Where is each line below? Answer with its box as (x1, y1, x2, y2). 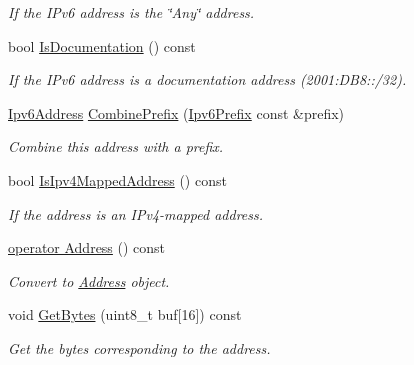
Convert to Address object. (8, 270, 170, 291)
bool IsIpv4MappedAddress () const (8, 169, 227, 190)
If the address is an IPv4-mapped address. (8, 203, 264, 224)
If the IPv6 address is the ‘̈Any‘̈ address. (8, 2, 255, 22)
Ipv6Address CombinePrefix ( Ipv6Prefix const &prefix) (8, 102, 345, 123)
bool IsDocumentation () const (8, 35, 196, 56)
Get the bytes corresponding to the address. (8, 337, 271, 358)
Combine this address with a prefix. (8, 136, 224, 157)
